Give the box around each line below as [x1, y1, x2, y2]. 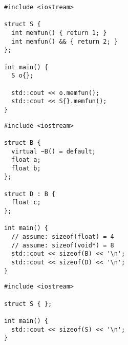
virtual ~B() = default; [11, 147, 96, 155]
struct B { [4, 139, 41, 146]
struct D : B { [4, 190, 56, 198]
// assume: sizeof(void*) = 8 [11, 241, 114, 249]
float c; [11, 199, 41, 206]
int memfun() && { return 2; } [11, 37, 118, 45]
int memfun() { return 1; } [11, 29, 107, 36]
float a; [11, 156, 41, 164]
